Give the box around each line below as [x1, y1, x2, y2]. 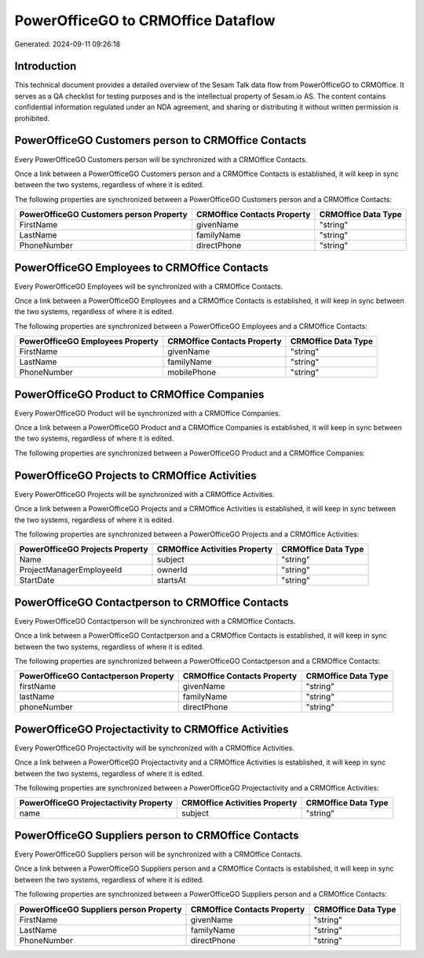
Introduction [14, 60, 77, 73]
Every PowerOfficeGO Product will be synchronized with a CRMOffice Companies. [14, 408, 281, 418]
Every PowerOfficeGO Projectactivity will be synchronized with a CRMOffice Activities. [14, 743, 294, 753]
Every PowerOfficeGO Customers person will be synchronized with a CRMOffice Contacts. [14, 154, 308, 164]
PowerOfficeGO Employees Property [19, 336, 159, 347]
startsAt [157, 575, 186, 586]
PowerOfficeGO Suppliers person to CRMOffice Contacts [14, 828, 299, 842]
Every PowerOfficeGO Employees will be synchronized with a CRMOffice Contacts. [14, 282, 283, 291]
